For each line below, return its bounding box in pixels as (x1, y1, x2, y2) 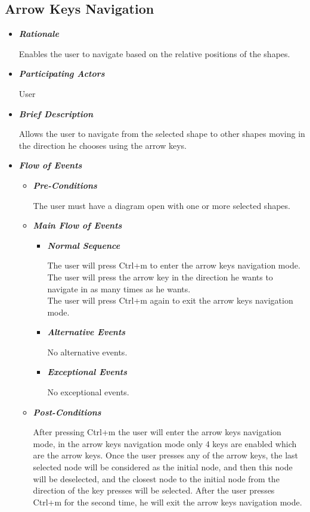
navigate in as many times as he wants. (47, 282, 191, 295)
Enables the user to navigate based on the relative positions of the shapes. (18, 47, 290, 60)
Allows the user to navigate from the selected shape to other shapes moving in (18, 127, 305, 140)
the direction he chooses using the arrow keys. (18, 139, 187, 151)
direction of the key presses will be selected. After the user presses (33, 484, 275, 497)
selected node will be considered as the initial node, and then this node (33, 461, 293, 473)
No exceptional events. (47, 386, 129, 398)
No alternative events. (47, 345, 128, 358)
